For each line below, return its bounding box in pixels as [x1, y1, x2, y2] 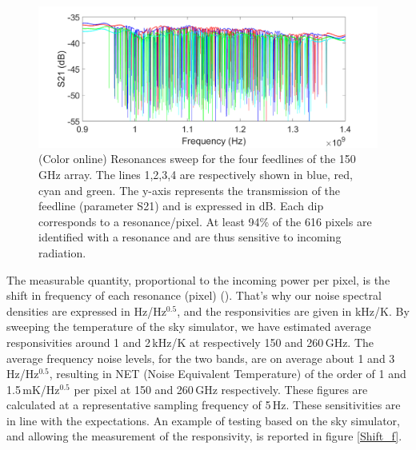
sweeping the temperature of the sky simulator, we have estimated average [6, 318, 371, 335]
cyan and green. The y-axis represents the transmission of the [38, 181, 341, 198]
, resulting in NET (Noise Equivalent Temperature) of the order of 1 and [49, 365, 406, 382]
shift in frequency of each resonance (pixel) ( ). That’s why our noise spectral [6, 287, 382, 304]
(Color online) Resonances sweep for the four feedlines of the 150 [38, 150, 356, 167]
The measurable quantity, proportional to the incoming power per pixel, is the [6, 271, 390, 288]
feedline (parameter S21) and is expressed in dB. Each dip [38, 197, 324, 214]
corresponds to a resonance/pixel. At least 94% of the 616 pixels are [38, 213, 372, 229]
